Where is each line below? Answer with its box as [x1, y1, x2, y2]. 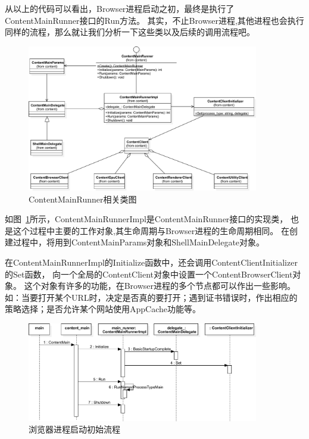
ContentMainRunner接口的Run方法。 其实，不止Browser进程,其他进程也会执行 [5, 14, 304, 26]
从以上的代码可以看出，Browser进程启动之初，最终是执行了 [5, 2, 235, 14]
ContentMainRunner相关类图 [29, 192, 137, 205]
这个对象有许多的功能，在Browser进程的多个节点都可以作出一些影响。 [24, 279, 295, 292]
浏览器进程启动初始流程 [29, 423, 120, 435]
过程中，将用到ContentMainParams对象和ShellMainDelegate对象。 [13, 236, 265, 248]
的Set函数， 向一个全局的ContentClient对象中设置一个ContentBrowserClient [5, 267, 293, 280]
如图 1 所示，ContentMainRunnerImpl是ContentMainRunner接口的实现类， [5, 213, 288, 225]
